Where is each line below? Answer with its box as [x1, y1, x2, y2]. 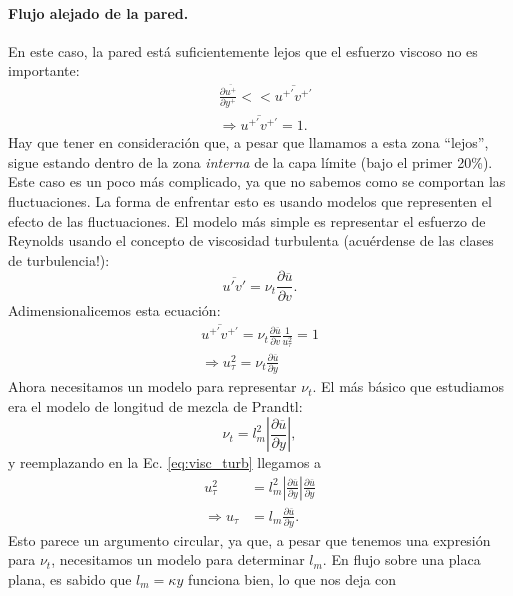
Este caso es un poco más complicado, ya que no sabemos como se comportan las [8, 171, 506, 192]
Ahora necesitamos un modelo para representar [8, 376, 297, 397]
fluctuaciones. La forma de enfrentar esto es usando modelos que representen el [8, 191, 492, 212]
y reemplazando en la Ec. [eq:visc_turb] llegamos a [8, 452, 322, 473]
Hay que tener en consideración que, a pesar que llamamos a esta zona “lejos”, [8, 132, 489, 153]
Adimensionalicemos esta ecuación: [8, 299, 221, 320]
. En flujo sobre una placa [322, 549, 481, 570]
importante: [8, 60, 80, 81]
